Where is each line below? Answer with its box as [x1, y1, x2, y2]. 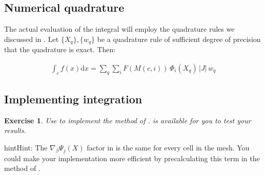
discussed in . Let [4, 33, 59, 44]
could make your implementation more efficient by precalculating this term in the [4, 152, 260, 163]
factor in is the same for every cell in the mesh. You [87, 142, 250, 153]
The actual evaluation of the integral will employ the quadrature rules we [4, 24, 235, 34]
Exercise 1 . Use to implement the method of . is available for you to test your [4, 115, 251, 125]
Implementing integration [4, 91, 142, 107]
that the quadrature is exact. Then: [4, 44, 116, 55]
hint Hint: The [4, 142, 48, 153]
